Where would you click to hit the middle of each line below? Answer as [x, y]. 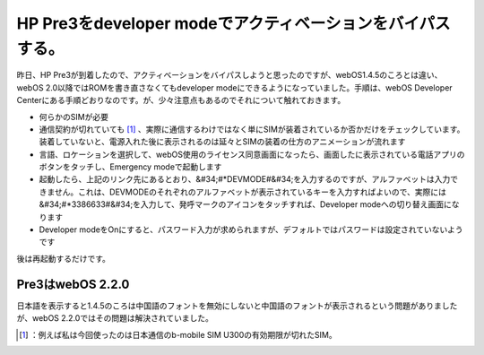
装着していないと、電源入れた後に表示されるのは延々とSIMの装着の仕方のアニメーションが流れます [222, 142]
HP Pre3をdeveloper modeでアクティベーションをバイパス [234, 23]
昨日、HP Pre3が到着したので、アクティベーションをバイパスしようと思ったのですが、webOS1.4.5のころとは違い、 [229, 75]
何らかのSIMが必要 [74, 117]
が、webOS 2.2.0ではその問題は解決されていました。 [115, 318]
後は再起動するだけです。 [64, 258]
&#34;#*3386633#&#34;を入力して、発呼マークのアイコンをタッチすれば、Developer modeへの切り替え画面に [246, 204]
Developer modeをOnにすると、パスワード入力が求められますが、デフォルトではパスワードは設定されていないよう [251, 229]
